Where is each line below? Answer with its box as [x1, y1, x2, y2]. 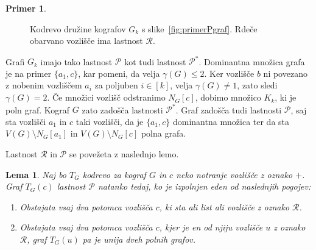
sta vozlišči [5, 115, 46, 127]
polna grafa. [141, 127, 186, 140]
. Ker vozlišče [204, 66, 255, 79]
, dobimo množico [195, 91, 261, 104]
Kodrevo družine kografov [30, 22, 126, 35]
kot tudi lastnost [124, 55, 186, 68]
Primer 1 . [5, 2, 46, 14]
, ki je [275, 91, 297, 104]
